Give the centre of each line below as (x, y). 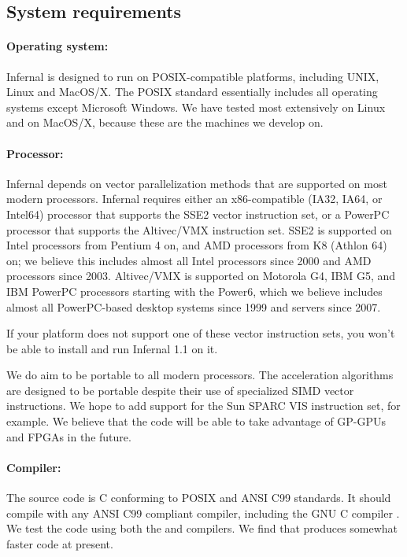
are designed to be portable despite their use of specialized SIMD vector (180, 390)
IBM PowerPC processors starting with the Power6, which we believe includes (194, 291)
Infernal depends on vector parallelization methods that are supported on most (197, 183)
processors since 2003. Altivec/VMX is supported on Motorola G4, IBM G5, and (201, 276)
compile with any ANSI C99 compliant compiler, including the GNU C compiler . (203, 513)
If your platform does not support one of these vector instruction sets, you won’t (201, 333)
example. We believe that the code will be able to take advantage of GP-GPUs (196, 421)
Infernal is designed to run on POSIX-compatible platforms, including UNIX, (193, 76)
